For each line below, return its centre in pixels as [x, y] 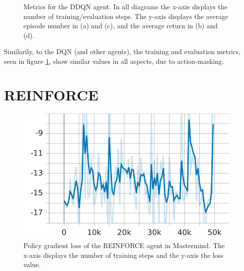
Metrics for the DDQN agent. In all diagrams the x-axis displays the [125, 6]
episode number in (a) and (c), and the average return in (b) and [121, 26]
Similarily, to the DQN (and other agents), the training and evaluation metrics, [122, 51]
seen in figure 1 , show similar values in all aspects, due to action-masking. [114, 61]
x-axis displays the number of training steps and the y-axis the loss [123, 255]
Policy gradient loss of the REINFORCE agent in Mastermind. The [124, 245]
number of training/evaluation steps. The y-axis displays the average [126, 16]
